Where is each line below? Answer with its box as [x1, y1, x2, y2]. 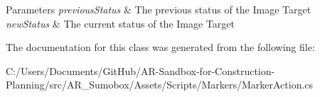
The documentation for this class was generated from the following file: [6, 40, 315, 55]
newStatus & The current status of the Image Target [6, 16, 235, 30]
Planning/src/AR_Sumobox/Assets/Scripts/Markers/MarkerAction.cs [6, 77, 314, 92]
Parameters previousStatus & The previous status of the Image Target [6, 2, 311, 16]
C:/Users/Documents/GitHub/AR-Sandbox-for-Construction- [6, 63, 275, 78]
